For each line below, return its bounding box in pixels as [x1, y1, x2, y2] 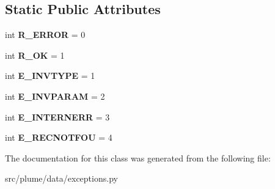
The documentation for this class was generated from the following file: [5, 151, 271, 164]
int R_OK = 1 [5, 48, 65, 61]
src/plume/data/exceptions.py [5, 172, 118, 185]
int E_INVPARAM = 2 [5, 89, 105, 102]
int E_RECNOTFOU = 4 [5, 131, 112, 144]
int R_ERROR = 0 [5, 28, 86, 41]
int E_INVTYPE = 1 [5, 69, 95, 82]
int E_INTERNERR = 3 [5, 110, 110, 123]
